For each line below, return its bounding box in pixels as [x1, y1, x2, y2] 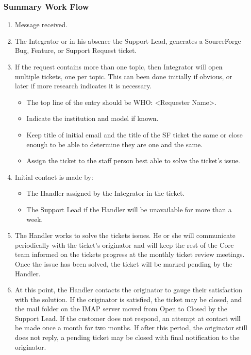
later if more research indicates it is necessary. [15, 81, 152, 91]
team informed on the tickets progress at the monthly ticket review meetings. [15, 249, 245, 259]
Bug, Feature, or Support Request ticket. [15, 45, 137, 55]
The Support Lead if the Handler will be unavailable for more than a [26, 204, 232, 214]
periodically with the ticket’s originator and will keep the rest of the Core [15, 239, 234, 250]
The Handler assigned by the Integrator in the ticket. [26, 188, 184, 198]
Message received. [15, 19, 67, 30]
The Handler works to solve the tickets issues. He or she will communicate [15, 230, 235, 240]
